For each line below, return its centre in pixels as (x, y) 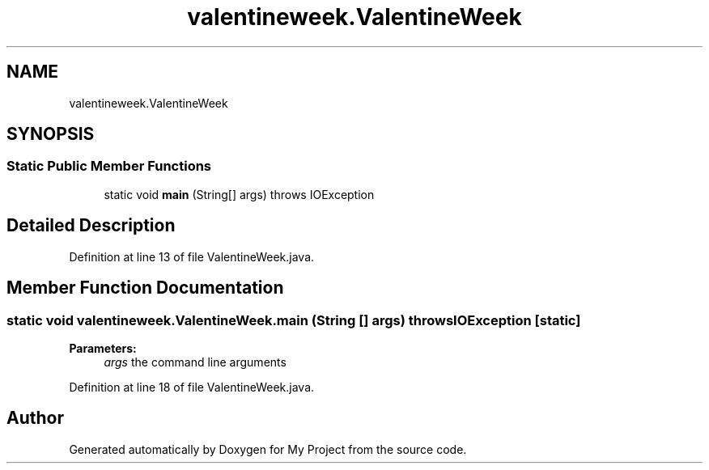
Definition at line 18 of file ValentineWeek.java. (192, 387)
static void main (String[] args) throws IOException (239, 194)
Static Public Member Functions (109, 166)
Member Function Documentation (145, 288)
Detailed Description (91, 226)
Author (35, 418)
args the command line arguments (195, 362)
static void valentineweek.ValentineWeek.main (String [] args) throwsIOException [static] (294, 320)
